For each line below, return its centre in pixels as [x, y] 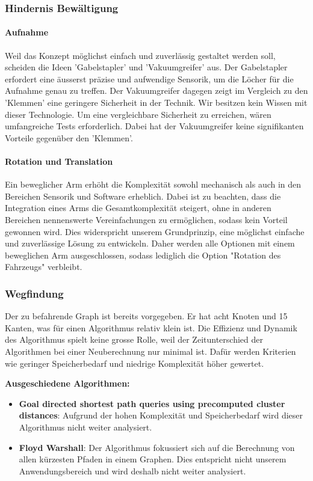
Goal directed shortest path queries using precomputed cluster [152, 403]
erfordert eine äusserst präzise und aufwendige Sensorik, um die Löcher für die [149, 78]
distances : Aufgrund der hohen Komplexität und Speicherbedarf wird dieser [161, 415]
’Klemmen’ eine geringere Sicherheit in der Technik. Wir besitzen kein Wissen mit [156, 103]
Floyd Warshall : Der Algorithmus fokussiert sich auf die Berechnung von [157, 447]
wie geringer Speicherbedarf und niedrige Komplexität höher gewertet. [135, 363]
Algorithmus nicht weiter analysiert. [85, 427]
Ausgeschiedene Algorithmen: [67, 383]
